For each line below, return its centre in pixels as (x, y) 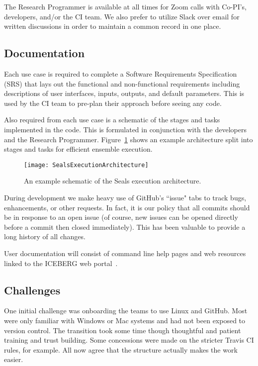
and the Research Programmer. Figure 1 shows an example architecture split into (129, 139)
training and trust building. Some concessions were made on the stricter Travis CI (129, 340)
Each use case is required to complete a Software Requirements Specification (121, 73)
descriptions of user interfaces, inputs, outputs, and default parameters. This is (124, 93)
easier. (14, 359)
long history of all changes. (45, 236)
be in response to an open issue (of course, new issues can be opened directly (121, 217)
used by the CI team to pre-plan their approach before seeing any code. (113, 103)
